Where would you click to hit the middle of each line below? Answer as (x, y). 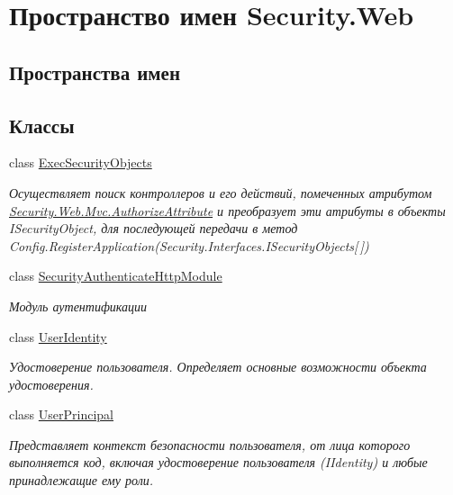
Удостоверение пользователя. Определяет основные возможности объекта (218, 367)
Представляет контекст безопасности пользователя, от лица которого (210, 444)
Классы (42, 125)
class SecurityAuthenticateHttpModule (116, 276)
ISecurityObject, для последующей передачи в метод (154, 228)
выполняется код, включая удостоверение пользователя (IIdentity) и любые (218, 462)
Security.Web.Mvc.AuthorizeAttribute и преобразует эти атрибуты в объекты (227, 210)
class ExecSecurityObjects (81, 162)
